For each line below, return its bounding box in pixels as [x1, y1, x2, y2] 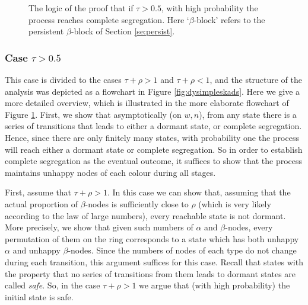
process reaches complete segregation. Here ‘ [28, 13, 189, 25]
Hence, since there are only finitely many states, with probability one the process [5, 131, 299, 143]
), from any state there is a [199, 108, 297, 120]
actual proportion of [5, 197, 78, 210]
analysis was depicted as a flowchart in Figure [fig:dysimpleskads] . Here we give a [5, 85, 300, 97]
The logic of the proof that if [28, 2, 134, 14]
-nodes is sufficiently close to [85, 197, 189, 210]
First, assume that [5, 186, 72, 198]
